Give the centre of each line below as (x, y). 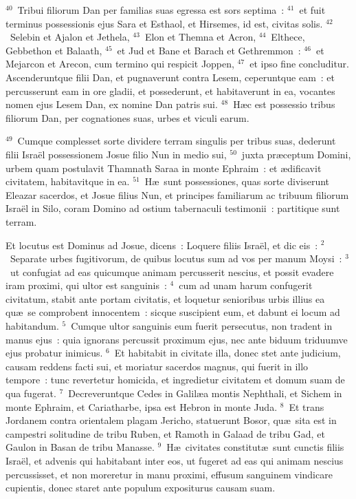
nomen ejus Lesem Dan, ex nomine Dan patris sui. (112, 104)
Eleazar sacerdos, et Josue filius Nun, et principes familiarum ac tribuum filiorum (177, 194)
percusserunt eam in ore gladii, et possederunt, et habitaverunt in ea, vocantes (170, 91)
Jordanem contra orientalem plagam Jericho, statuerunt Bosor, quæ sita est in (171, 420)
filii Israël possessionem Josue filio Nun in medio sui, (116, 154)
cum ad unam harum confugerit (246, 285)
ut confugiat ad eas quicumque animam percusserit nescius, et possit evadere (172, 272)
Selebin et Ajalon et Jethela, (70, 37)
